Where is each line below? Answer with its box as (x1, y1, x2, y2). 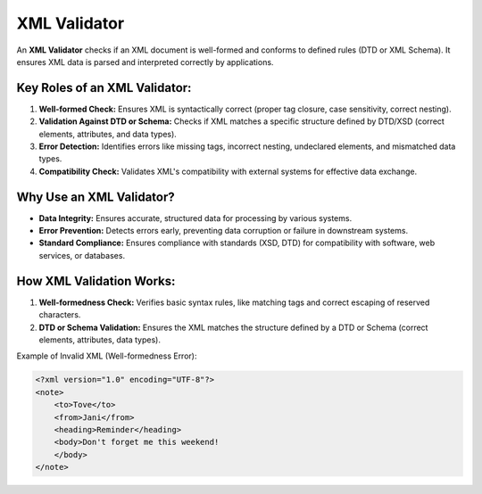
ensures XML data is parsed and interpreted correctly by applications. (16, 56, 274, 67)
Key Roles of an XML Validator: (16, 80, 192, 95)
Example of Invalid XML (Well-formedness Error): (16, 350, 197, 361)
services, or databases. (38, 250, 125, 260)
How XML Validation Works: (16, 273, 176, 289)
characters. (38, 309, 81, 320)
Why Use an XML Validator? (16, 189, 175, 204)
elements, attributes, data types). (38, 334, 161, 345)
